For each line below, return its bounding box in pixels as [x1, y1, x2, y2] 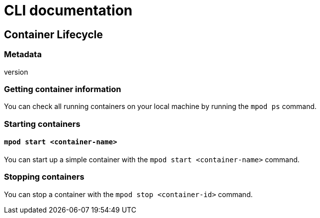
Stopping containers [4, 172, 84, 182]
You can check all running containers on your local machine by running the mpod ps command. [4, 102, 317, 111]
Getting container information [4, 84, 121, 94]
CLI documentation [4, 2, 133, 19]
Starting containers [4, 118, 80, 129]
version [4, 67, 28, 76]
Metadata [4, 49, 42, 60]
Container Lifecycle [4, 28, 103, 41]
